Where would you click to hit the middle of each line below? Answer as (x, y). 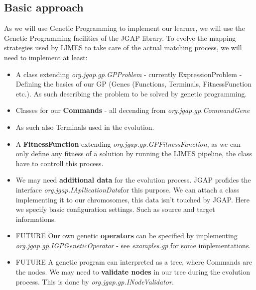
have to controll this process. (60, 163)
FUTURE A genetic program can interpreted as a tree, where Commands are (134, 262)
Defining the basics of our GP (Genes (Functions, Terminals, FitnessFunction (133, 84)
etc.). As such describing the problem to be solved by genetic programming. (131, 93)
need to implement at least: (46, 57)
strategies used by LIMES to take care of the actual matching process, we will (123, 48)
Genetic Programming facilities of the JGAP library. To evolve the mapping (120, 38)
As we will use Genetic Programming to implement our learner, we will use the (125, 28)
